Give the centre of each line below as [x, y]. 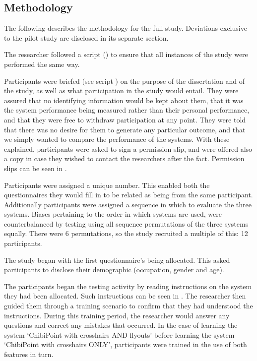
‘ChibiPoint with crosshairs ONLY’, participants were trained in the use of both [126, 344]
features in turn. [29, 354]
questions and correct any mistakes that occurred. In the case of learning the [121, 325]
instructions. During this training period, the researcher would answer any [117, 315]
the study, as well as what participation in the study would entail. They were [121, 90]
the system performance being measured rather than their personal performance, [127, 110]
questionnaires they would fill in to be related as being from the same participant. [128, 195]
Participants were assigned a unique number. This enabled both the [107, 185]
